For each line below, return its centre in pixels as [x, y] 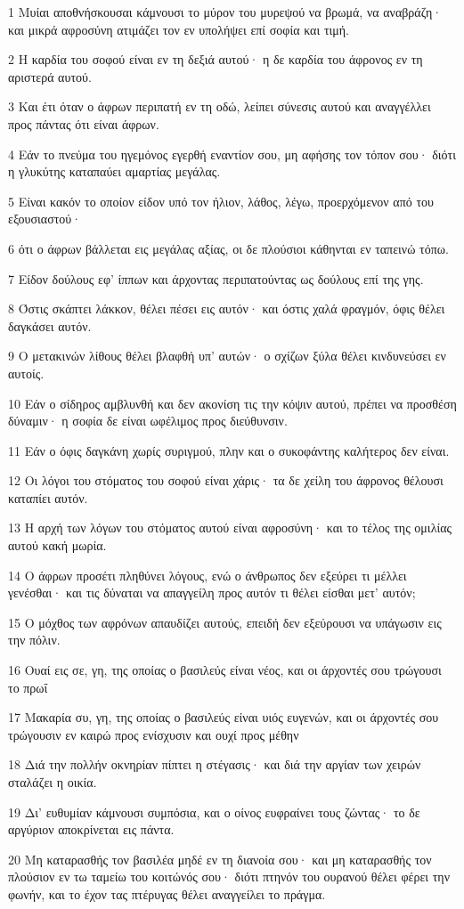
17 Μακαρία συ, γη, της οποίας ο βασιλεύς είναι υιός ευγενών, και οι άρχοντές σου [224, 717]
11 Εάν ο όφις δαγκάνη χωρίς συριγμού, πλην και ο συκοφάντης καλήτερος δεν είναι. [229, 450]
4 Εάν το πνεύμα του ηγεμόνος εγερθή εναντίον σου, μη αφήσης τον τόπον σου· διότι [232, 154]
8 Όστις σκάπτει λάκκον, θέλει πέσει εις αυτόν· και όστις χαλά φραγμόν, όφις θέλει [227, 308]
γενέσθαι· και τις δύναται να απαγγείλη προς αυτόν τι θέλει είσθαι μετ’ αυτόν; [212, 592]
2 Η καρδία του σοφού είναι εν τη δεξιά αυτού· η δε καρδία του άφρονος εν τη [216, 59]
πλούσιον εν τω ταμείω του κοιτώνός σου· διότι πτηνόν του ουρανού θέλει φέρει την [229, 877]
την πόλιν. [34, 640]
